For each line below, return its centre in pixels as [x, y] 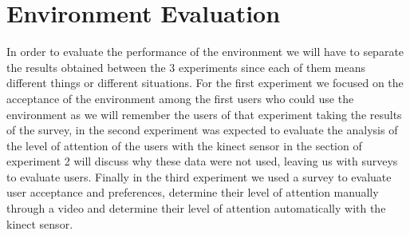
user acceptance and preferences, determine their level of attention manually [193, 192]
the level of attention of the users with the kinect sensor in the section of [184, 145]
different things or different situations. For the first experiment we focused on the [205, 83]
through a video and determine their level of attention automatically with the [196, 208]
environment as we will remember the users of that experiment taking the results [204, 114]
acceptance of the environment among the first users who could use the [180, 98]
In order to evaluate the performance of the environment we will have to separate [205, 52]
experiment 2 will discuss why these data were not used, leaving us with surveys [202, 161]
